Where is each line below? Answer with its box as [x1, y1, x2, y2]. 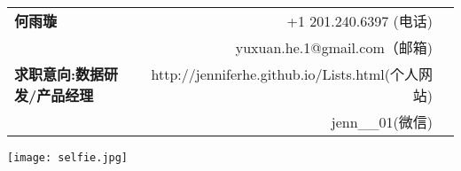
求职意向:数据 [14, 64, 105, 84]
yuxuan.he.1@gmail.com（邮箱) [235, 37, 433, 58]
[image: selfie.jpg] [7, 152, 129, 164]
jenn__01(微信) [331, 112, 433, 132]
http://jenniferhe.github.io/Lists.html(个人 [151, 64, 418, 84]
